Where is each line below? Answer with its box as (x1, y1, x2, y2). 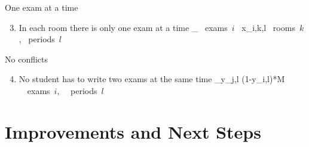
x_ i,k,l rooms (241, 21, 295, 33)
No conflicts (5, 52, 48, 65)
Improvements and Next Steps (5, 119, 261, 143)
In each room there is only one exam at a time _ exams (19, 21, 228, 33)
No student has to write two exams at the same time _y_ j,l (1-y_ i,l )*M (19, 73, 285, 85)
